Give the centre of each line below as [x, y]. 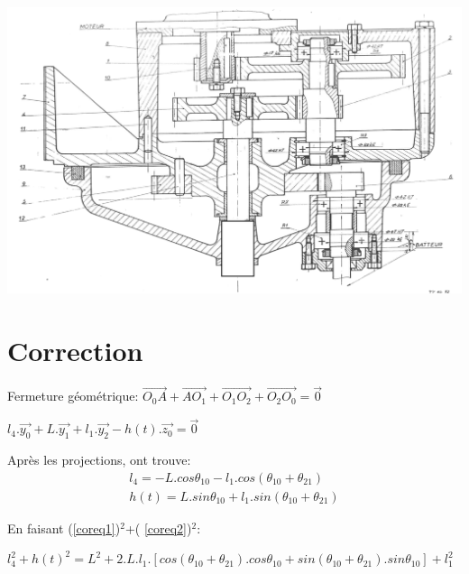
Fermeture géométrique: [73, 396]
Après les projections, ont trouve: [99, 459]
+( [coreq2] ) [158, 528]
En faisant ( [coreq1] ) [64, 528]
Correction [75, 351]
